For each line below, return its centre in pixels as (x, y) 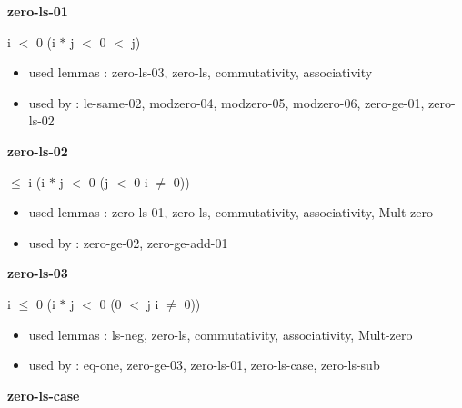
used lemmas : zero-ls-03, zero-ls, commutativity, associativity (201, 72)
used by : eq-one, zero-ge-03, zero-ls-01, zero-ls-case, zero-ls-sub (204, 365)
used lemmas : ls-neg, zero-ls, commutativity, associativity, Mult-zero (221, 334)
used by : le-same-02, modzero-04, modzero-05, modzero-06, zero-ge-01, (226, 102)
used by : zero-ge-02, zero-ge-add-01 (128, 242)
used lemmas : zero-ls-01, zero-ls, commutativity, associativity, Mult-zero (231, 212)
